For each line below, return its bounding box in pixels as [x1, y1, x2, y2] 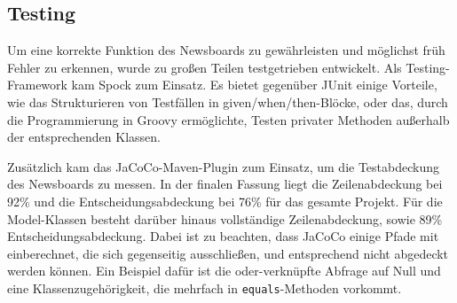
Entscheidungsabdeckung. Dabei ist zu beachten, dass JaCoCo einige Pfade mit [7, 227, 439, 245]
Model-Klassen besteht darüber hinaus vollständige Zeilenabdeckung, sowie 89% [7, 209, 443, 228]
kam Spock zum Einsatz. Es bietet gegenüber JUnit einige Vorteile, [71, 75, 437, 94]
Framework [7, 75, 67, 94]
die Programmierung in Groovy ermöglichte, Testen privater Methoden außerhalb [7, 110, 450, 128]
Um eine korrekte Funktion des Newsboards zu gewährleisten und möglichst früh [7, 41, 445, 59]
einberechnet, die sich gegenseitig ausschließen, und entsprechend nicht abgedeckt [7, 244, 449, 262]
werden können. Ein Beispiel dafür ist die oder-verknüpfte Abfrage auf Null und [7, 261, 441, 280]
